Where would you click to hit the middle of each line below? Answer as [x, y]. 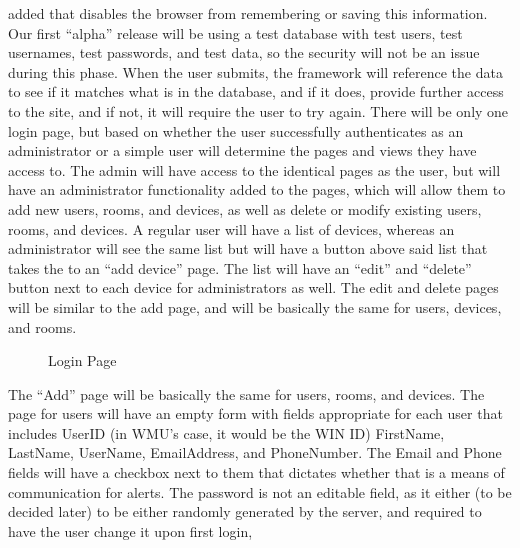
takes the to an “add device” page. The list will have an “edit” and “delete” [240, 267]
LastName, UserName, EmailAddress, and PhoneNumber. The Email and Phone [255, 452]
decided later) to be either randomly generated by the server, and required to [245, 511]
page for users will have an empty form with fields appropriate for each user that [255, 413]
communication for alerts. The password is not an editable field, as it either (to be [260, 491]
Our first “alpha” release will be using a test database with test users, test [235, 32]
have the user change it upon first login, [130, 530]
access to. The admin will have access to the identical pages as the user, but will [254, 169]
